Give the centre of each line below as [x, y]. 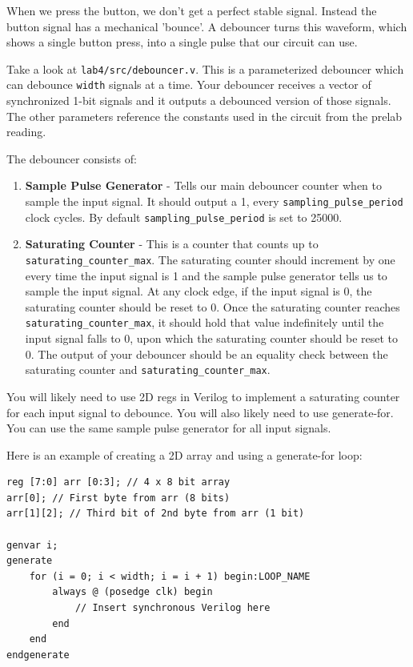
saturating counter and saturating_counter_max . [148, 370]
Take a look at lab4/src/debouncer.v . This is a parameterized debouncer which [205, 68]
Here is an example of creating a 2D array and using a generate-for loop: [184, 454]
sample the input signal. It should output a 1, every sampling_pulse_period [214, 201]
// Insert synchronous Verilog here [172, 608]
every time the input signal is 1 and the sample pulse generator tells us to [206, 275]
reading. [26, 132]
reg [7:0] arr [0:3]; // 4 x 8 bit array [118, 482]
